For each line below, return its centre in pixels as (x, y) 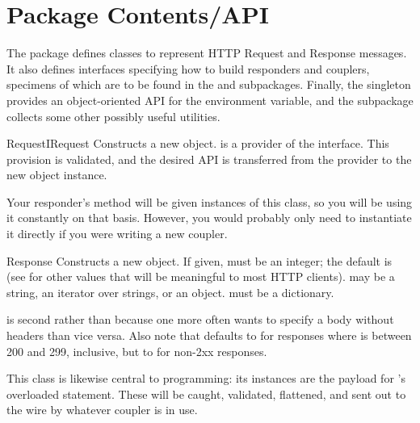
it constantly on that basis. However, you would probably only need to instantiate (209, 218)
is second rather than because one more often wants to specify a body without (200, 319)
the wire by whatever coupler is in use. (102, 410)
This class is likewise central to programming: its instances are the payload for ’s (206, 378)
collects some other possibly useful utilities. (113, 116)
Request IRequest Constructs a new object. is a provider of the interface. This (198, 143)
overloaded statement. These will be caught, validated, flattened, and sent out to (206, 394)
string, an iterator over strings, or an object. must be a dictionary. (170, 292)
